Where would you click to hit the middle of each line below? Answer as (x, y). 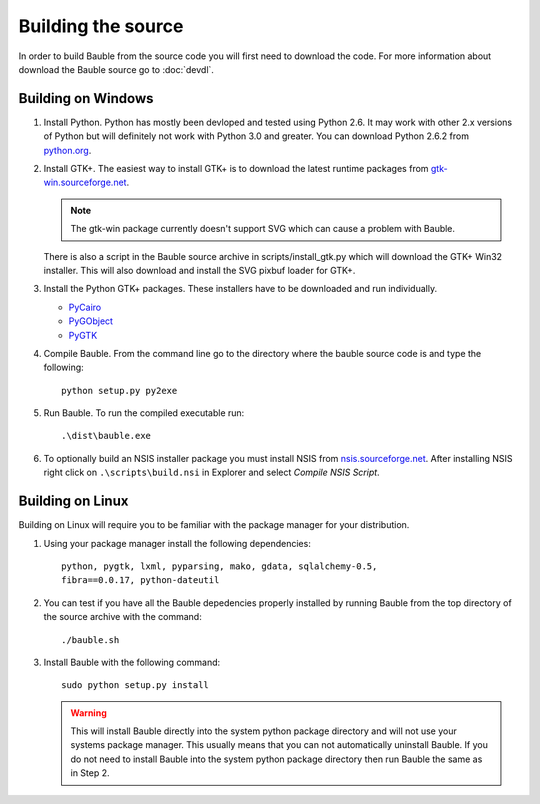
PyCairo (85, 307)
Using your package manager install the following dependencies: (177, 543)
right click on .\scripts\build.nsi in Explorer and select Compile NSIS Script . (211, 472)
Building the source (101, 26)
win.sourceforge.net (85, 182)
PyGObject (91, 321)
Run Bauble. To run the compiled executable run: (144, 413)
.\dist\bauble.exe (106, 436)
